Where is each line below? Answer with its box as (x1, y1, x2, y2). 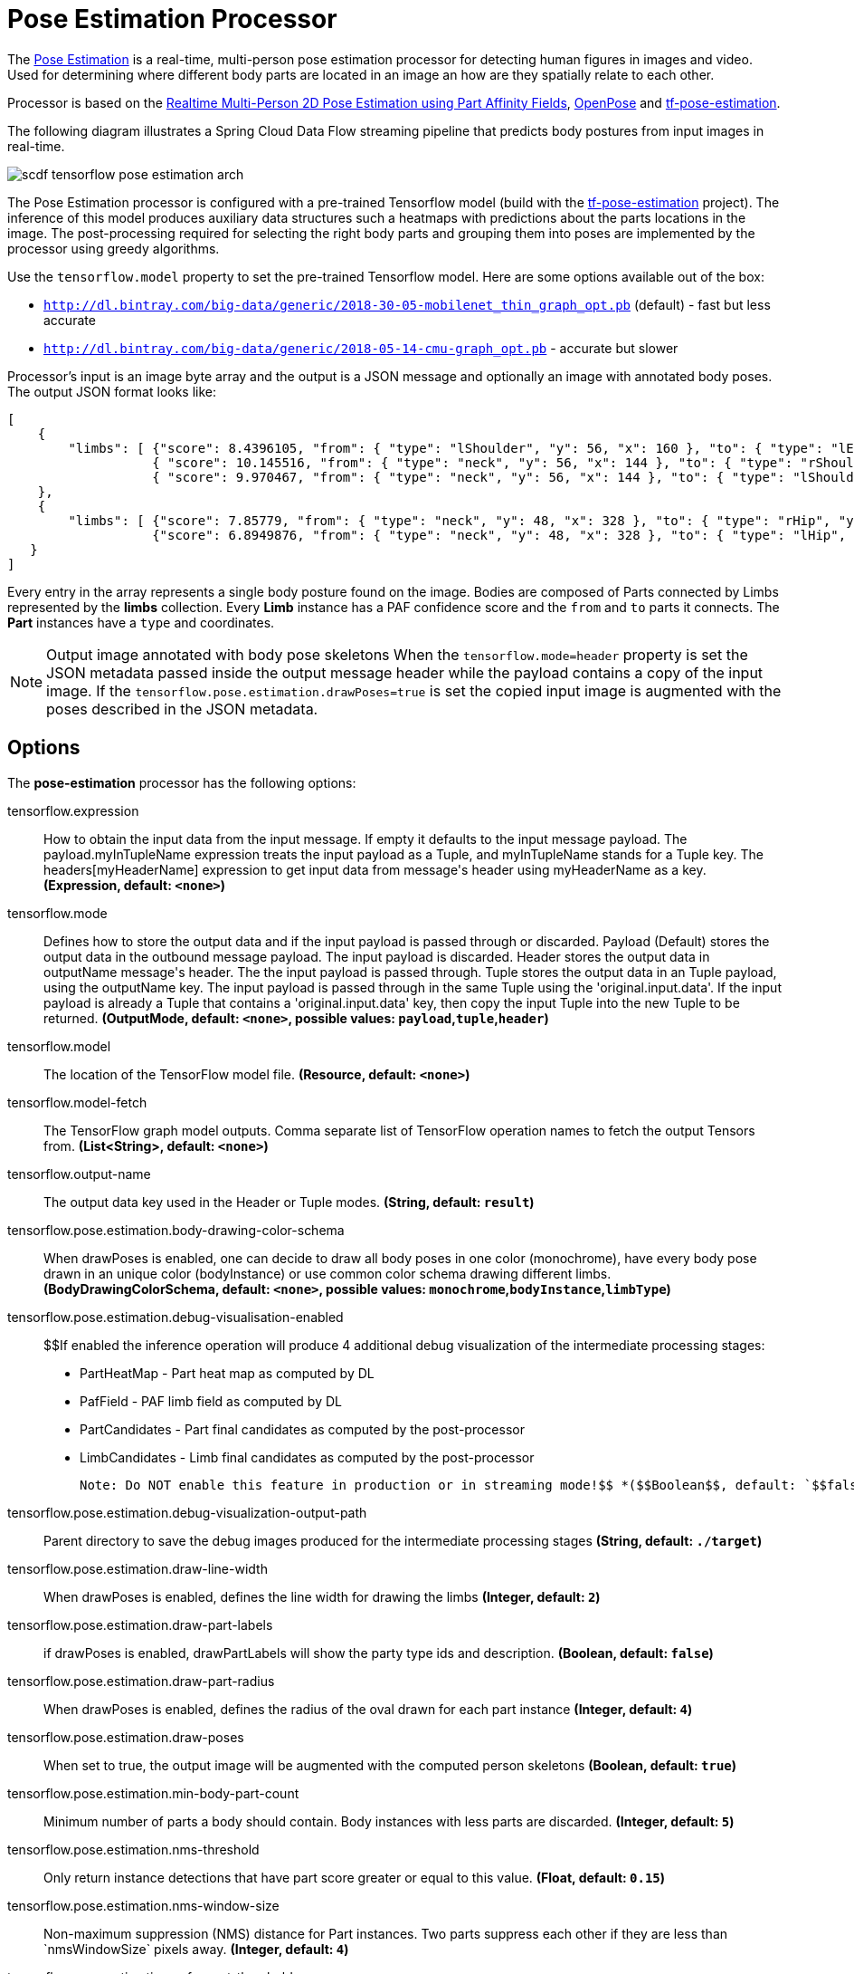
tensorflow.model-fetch (7, 1094, 147, 1110)
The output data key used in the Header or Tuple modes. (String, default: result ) (43, 1193, 535, 1210)
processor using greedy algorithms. (7, 240, 220, 256)
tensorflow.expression (7, 802, 139, 819)
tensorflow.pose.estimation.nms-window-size (7, 1897, 280, 1913)
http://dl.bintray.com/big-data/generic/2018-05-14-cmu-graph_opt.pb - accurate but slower (43, 340, 678, 356)
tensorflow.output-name (7, 1165, 151, 1182)
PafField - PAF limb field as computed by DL (80, 1393, 342, 1409)
